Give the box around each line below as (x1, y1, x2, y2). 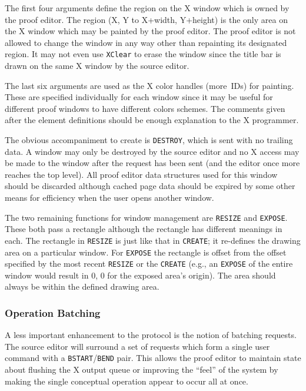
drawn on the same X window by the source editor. (5, 59, 189, 72)
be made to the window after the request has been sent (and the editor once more (5, 157, 300, 169)
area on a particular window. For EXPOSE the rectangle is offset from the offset (5, 246, 287, 258)
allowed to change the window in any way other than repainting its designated (5, 36, 287, 48)
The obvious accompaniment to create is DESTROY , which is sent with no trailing (5, 134, 293, 145)
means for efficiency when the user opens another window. (5, 191, 214, 204)
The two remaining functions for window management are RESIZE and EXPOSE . (5, 211, 288, 223)
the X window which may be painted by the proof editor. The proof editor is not (5, 25, 296, 37)
